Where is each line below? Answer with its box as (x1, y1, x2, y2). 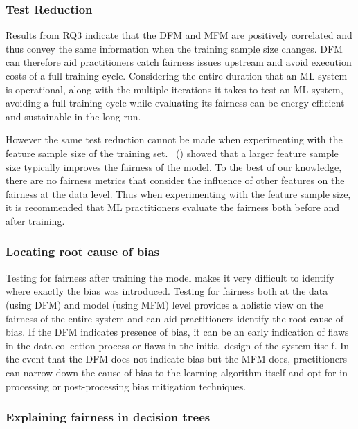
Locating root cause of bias (6, 243, 160, 260)
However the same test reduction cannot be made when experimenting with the (6, 132, 343, 147)
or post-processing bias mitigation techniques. (52, 378, 247, 393)
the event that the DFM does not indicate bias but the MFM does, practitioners (6, 352, 347, 366)
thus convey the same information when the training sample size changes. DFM (6, 41, 343, 55)
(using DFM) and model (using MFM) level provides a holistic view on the (6, 297, 324, 311)
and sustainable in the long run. (6, 109, 141, 123)
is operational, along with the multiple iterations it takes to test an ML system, (6, 82, 343, 96)
